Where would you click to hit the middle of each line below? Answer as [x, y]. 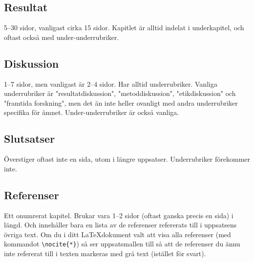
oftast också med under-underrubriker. [62, 37]
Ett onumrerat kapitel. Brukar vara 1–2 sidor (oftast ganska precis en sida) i [119, 215]
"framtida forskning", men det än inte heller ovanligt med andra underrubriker [121, 103]
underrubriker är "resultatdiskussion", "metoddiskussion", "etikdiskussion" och [120, 93]
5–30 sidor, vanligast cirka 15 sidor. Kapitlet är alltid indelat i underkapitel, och [124, 28]
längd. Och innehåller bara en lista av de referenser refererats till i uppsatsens [120, 225]
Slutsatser [30, 139]
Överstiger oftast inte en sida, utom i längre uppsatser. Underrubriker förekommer [127, 159]
